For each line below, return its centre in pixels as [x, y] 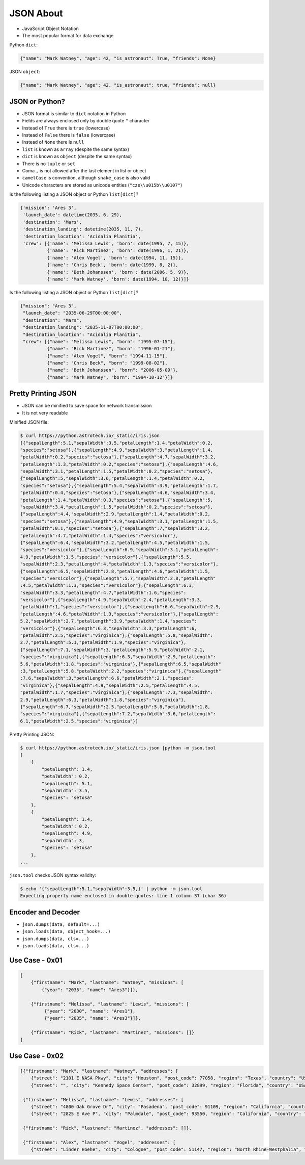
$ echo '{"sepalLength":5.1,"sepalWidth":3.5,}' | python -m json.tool [111, 889]
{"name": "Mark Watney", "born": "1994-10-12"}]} [110, 377]
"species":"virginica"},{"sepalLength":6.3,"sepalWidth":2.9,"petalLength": [118, 657]
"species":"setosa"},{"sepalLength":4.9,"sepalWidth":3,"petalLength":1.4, [117, 450]
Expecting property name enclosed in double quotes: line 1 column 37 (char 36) [123, 896]
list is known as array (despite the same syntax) [76, 149]
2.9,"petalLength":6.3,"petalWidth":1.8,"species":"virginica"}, [103, 700]
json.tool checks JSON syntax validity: [53, 875]
